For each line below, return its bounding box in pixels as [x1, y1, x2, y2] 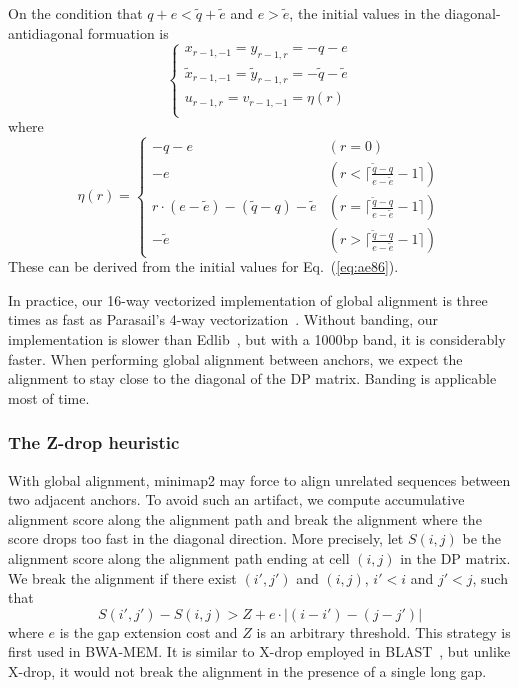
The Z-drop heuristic [8, 430, 180, 455]
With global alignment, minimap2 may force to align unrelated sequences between [8, 469, 511, 490]
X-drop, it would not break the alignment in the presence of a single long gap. [8, 661, 487, 682]
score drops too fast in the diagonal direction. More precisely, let [8, 528, 404, 549]
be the [462, 528, 501, 549]
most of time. [8, 387, 90, 408]
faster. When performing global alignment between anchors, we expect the [8, 348, 463, 369]
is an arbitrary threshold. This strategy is [256, 621, 511, 642]
